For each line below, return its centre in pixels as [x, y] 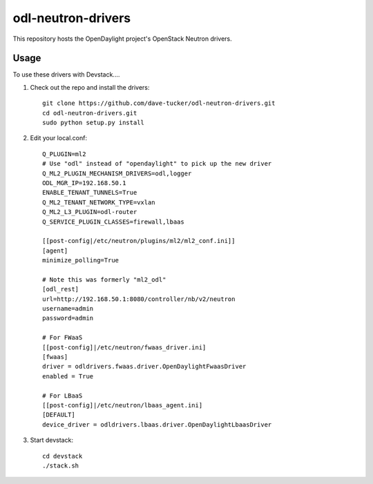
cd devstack [63, 456]
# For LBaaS [63, 396]
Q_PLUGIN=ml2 [64, 154]
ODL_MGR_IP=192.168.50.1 [84, 183]
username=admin [68, 309]
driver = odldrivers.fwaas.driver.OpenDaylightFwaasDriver [144, 367]
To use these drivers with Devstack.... [66, 75]
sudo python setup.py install [94, 123]
